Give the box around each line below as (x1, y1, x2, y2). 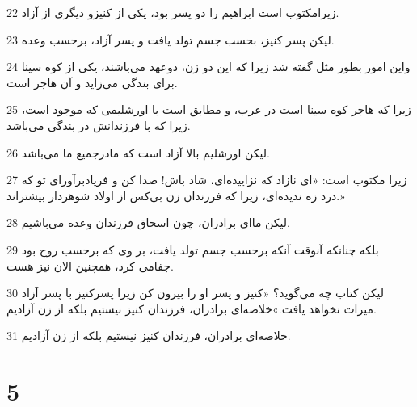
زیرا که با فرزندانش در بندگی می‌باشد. (6, 116, 191, 133)
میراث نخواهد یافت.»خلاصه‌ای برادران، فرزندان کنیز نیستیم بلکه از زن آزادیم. (6, 300, 377, 317)
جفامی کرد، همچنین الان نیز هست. (6, 257, 174, 274)
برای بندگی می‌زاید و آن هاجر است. (6, 73, 178, 90)
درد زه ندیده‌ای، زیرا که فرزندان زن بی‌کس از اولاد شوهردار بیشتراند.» (6, 187, 345, 203)
